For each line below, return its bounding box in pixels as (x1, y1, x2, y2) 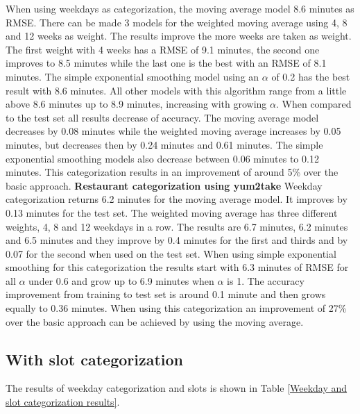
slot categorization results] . (6, 395, 120, 409)
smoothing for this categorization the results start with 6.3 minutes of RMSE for (6, 260, 349, 274)
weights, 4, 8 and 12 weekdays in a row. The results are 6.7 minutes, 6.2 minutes (6, 219, 348, 233)
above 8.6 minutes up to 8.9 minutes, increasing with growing (6, 97, 267, 111)
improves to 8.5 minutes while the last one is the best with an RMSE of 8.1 (6, 56, 327, 70)
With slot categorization (6, 348, 184, 370)
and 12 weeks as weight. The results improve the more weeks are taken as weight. (6, 28, 352, 43)
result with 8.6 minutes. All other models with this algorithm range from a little (6, 83, 347, 97)
